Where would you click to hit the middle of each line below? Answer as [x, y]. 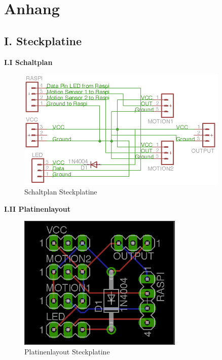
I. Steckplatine [43, 40]
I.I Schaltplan [28, 62]
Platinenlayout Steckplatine [67, 352]
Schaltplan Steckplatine [61, 192]
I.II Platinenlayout [38, 208]
